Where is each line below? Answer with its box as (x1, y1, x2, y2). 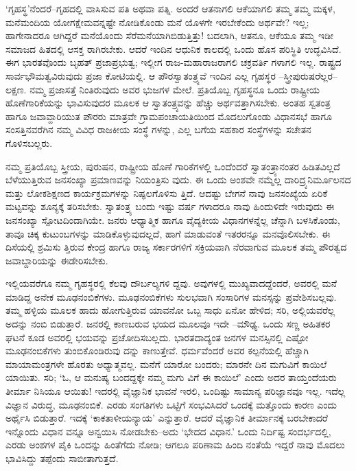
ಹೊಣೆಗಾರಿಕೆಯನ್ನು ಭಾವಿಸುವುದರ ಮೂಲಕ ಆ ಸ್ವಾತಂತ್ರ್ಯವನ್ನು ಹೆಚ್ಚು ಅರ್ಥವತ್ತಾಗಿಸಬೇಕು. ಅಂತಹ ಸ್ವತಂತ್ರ (5, 95, 331, 110)
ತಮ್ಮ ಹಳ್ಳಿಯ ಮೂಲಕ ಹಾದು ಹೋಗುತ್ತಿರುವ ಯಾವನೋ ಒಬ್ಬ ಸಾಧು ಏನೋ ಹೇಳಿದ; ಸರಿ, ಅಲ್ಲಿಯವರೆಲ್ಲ (5, 303, 335, 317)
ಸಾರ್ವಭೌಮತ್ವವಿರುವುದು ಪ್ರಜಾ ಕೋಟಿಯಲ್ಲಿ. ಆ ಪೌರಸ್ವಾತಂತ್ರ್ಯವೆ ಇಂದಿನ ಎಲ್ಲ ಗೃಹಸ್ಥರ (5, 68, 276, 82)
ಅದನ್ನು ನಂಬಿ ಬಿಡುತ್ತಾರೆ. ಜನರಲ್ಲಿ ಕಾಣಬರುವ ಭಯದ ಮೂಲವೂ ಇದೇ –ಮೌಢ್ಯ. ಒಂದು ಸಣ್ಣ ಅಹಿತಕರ (5, 317, 331, 331)
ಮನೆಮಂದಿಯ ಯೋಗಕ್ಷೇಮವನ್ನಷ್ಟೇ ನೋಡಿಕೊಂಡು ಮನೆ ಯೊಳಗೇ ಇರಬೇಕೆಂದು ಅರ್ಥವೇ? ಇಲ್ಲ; (5, 14, 309, 29)
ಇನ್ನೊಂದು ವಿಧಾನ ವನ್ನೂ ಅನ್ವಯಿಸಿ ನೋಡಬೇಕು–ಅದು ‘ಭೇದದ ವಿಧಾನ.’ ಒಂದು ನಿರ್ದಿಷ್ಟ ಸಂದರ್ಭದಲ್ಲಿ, (5, 424, 331, 438)
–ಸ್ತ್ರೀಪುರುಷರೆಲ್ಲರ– (278, 68, 337, 82)
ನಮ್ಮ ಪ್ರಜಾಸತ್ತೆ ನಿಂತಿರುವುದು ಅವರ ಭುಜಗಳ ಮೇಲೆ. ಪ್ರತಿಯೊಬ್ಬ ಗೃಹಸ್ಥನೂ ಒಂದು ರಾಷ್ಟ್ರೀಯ (29, 82, 320, 96)
